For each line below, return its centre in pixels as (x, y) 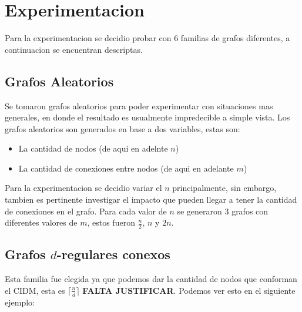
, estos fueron (111, 222)
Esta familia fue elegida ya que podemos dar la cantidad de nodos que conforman (151, 279)
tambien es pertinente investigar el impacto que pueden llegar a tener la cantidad (151, 199)
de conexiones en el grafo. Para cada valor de (86, 211)
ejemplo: (20, 302)
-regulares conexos (113, 254)
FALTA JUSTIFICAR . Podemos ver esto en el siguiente (189, 290)
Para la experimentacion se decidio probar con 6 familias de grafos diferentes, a (147, 38)
